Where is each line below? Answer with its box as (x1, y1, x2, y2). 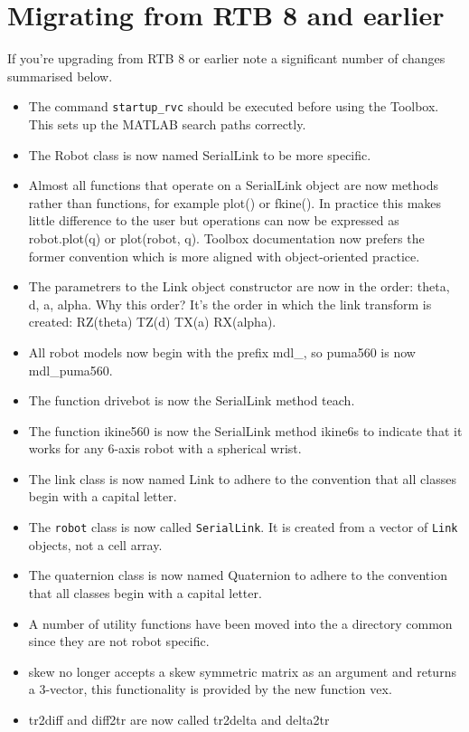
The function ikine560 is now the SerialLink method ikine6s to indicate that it (28, 421, 463, 440)
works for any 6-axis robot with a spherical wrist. (28, 439, 302, 458)
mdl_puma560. (28, 360, 113, 379)
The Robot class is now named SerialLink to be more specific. (28, 145, 371, 164)
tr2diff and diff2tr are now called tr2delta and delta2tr (28, 709, 330, 728)
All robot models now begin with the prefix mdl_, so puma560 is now (28, 342, 416, 361)
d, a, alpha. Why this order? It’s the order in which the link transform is (28, 294, 432, 313)
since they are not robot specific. (28, 632, 210, 651)
